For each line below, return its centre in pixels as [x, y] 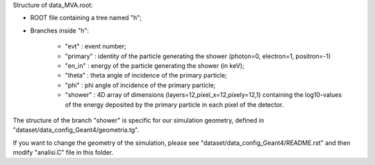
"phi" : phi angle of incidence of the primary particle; [140, 85]
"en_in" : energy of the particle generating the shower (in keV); [155, 65]
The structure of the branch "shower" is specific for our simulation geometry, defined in [138, 120]
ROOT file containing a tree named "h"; [86, 18]
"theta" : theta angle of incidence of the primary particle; [146, 76]
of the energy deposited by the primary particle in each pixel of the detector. [174, 105]
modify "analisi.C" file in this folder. [63, 153]
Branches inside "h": [60, 31]
